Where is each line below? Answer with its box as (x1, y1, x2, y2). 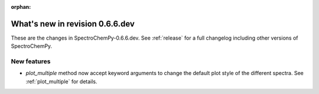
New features (11, 57, 51, 66)
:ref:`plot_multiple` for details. (25, 77, 97, 85)
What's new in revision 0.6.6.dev (11, 18, 135, 29)
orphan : (11, 4, 31, 10)
